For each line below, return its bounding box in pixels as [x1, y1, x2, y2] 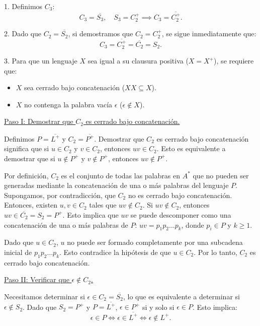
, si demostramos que [68, 28, 133, 39]
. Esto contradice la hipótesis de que [59, 246, 171, 257]
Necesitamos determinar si [4, 291, 85, 301]
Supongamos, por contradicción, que [4, 189, 116, 200]
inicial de [4, 246, 32, 257]
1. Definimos [4, 1, 43, 11]
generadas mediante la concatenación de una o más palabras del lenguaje [4, 180, 229, 190]
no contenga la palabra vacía [24, 99, 113, 109]
